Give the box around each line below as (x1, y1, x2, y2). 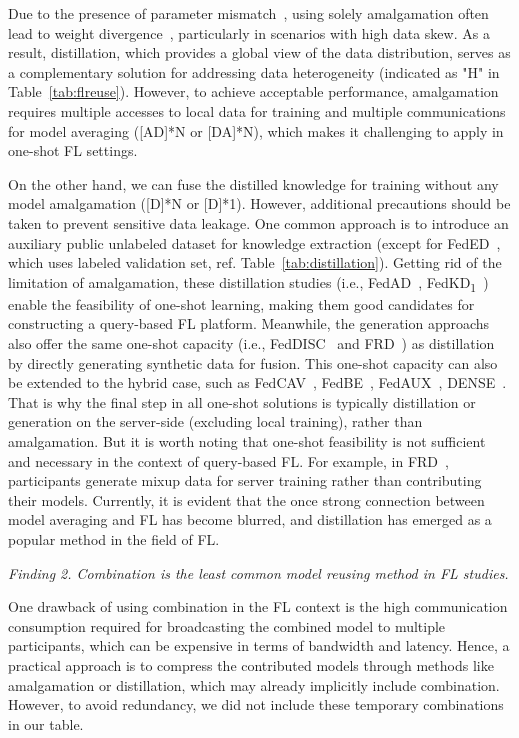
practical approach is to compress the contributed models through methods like (8, 654, 494, 675)
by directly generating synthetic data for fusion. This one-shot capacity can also (8, 352, 498, 373)
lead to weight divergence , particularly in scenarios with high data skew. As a (8, 22, 490, 43)
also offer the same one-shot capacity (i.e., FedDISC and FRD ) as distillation (8, 333, 495, 354)
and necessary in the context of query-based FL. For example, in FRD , (8, 450, 449, 471)
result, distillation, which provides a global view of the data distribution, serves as (8, 42, 511, 63)
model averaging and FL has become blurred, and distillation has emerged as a (8, 509, 492, 530)
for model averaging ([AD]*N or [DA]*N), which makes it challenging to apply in (8, 120, 504, 141)
